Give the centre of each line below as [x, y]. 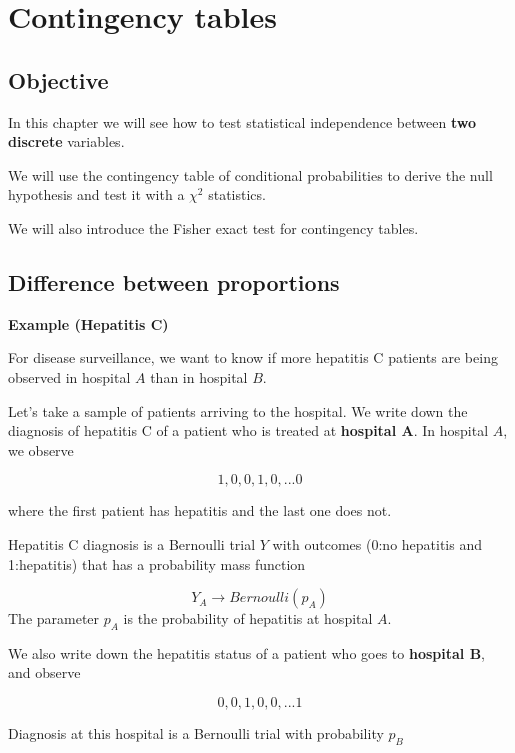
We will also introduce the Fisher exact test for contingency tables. [213, 227]
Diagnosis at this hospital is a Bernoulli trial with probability [196, 733]
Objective [58, 79]
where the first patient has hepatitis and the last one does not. [200, 510]
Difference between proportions [174, 281]
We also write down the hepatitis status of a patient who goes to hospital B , [246, 652]
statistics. [237, 194]
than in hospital [199, 376]
